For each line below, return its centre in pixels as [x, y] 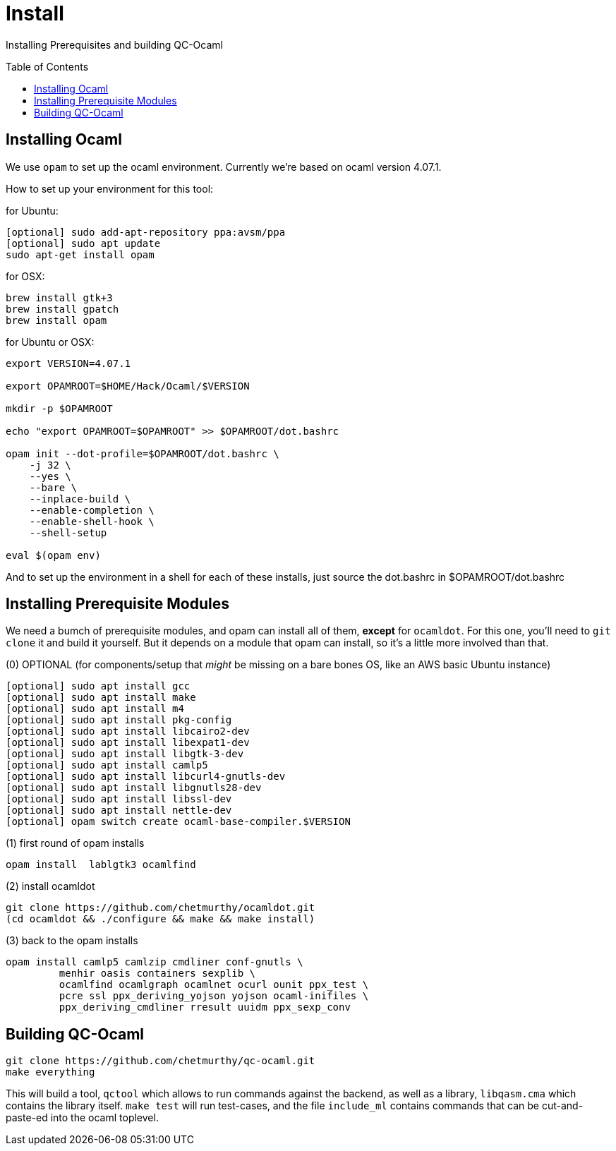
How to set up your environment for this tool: [110, 188]
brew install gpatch [62, 309]
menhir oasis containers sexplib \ [157, 974]
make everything [50, 1072]
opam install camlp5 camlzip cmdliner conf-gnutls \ [155, 962]
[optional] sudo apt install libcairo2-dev [128, 731]
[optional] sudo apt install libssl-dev [119, 799]
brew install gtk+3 [59, 297]
